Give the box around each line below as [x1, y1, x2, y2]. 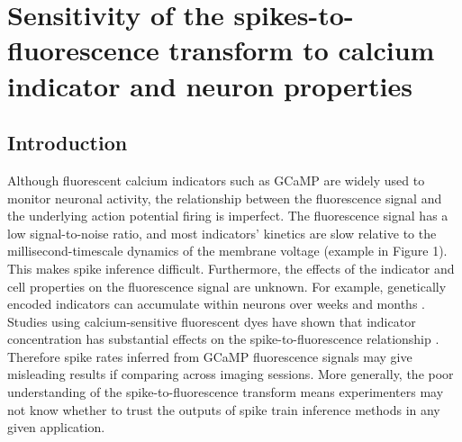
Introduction [7, 129, 128, 157]
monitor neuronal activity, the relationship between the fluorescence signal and [7, 188, 442, 207]
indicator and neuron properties [7, 67, 412, 104]
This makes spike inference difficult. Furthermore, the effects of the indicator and [7, 258, 455, 277]
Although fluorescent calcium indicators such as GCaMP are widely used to [7, 170, 425, 189]
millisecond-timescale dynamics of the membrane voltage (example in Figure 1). [7, 241, 448, 260]
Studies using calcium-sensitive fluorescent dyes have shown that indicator [7, 311, 416, 330]
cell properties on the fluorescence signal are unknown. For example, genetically [7, 276, 447, 295]
